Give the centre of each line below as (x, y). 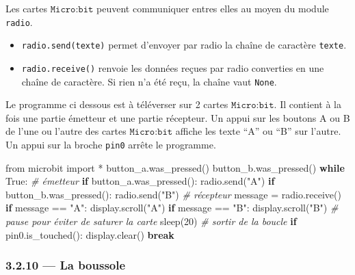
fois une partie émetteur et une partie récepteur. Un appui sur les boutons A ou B (178, 117)
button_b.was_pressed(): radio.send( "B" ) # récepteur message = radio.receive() (173, 194)
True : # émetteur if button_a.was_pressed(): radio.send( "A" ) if (140, 181)
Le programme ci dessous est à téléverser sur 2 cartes (117, 104)
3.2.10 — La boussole (66, 265)
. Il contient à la (307, 104)
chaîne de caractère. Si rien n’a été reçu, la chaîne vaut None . (149, 81)
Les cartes (27, 8)
